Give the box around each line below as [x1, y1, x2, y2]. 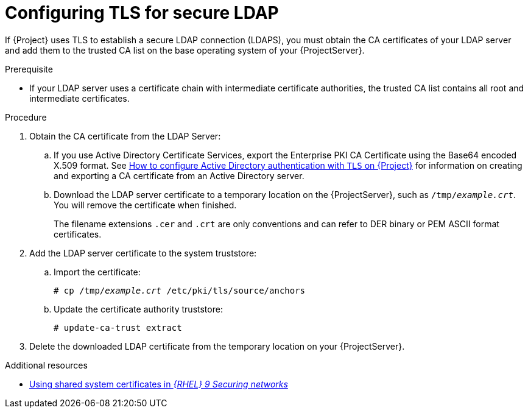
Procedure [5, 111, 47, 122]
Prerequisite [5, 63, 53, 74]
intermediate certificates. [29, 93, 130, 104]
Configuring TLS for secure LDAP [5, 2, 279, 23]
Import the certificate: [54, 266, 141, 277]
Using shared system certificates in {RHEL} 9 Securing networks [29, 378, 288, 389]
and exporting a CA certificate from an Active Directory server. [54, 170, 304, 181]
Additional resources [5, 359, 88, 370]
